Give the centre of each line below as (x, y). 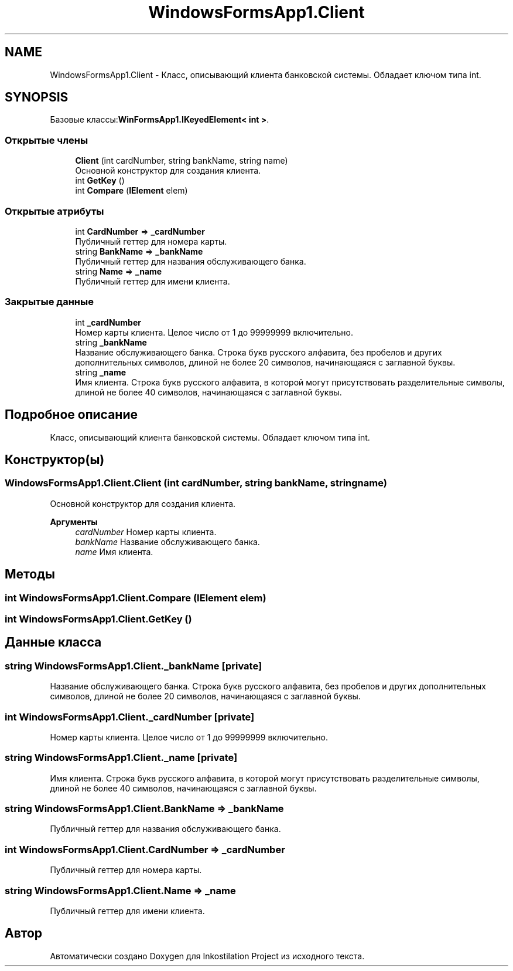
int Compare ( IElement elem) (131, 191)
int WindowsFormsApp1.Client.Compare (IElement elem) (136, 598)
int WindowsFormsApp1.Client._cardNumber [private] (130, 717)
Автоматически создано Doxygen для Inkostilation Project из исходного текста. (207, 956)
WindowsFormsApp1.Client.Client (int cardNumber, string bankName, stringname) (196, 483)
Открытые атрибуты (54, 211)
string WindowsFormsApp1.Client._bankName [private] (134, 666)
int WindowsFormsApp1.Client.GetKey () (98, 619)
